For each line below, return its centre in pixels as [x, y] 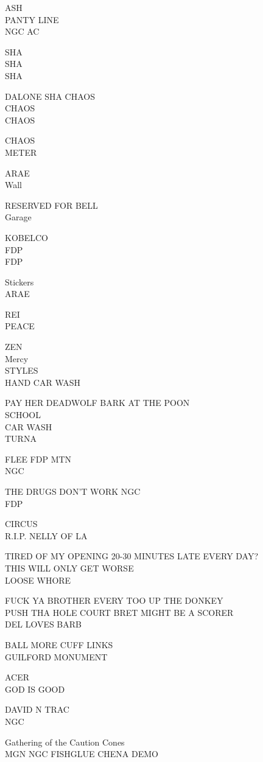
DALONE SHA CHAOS [50, 96]
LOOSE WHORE [38, 580]
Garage [18, 217]
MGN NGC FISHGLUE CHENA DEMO [82, 754]
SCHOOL [23, 415]
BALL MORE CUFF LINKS [59, 644]
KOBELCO [26, 237]
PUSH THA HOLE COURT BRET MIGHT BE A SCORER [119, 612]
